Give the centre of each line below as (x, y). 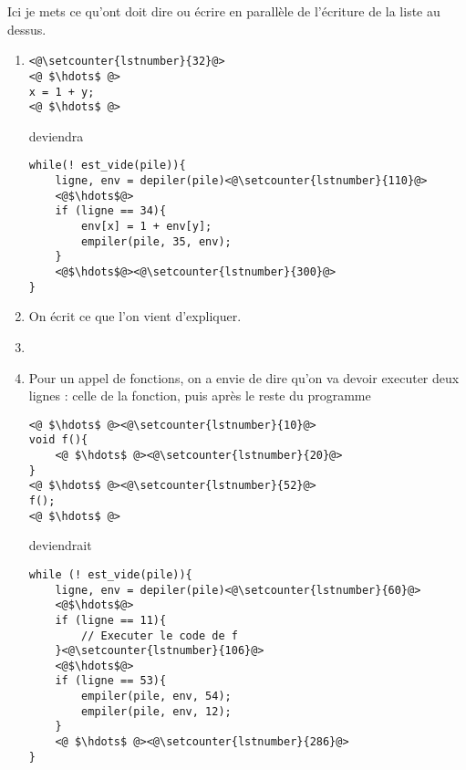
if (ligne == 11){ (111, 620)
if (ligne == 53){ (111, 681)
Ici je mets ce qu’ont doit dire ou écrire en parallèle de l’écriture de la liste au (224, 11)
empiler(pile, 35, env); (156, 241)
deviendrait (60, 545)
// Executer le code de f (160, 635)
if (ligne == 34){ (111, 211)
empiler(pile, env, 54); (156, 697)
